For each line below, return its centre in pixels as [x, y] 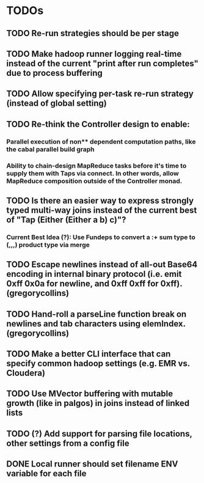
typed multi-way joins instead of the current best [102, 210]
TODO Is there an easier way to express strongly [100, 200]
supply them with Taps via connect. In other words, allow [93, 173]
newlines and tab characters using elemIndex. [96, 324]
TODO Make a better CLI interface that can [89, 354]
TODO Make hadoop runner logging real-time [94, 53]
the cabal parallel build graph [50, 149]
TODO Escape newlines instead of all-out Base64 [102, 264]
